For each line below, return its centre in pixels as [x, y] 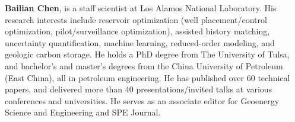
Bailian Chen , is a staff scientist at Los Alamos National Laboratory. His [141, 8]
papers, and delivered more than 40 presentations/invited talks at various [139, 89]
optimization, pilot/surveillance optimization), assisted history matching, [137, 31]
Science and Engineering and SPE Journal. [83, 112]
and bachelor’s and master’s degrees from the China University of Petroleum [144, 65]
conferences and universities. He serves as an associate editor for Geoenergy [142, 100]
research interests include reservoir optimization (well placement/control [136, 19]
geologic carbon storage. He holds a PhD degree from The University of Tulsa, [147, 54]
